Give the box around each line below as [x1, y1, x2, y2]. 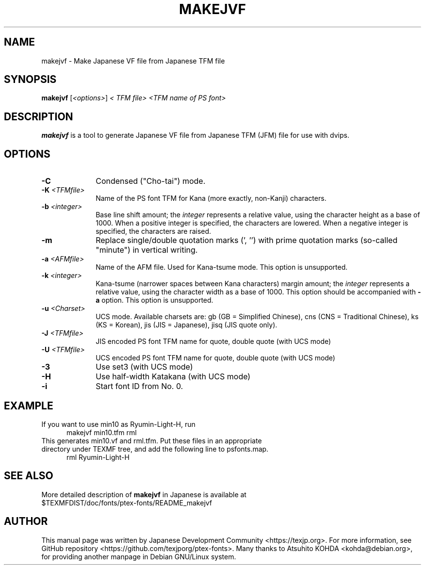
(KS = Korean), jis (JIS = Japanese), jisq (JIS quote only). [96, 321, 278, 329]
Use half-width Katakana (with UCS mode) [96, 372, 251, 382]
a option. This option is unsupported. [96, 296, 213, 305]
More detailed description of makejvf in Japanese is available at [41, 490, 246, 499]
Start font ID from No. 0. [96, 381, 183, 391]
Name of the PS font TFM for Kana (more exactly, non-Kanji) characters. [96, 194, 327, 203]
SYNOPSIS [4, 73, 57, 86]
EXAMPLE [4, 399, 53, 412]
